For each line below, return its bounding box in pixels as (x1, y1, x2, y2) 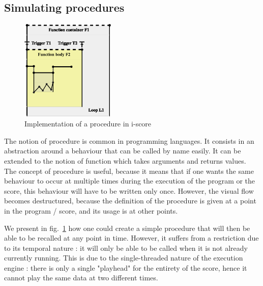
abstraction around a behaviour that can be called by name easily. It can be (4, 145, 241, 156)
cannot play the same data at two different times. (4, 272, 158, 283)
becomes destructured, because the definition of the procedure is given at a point (4, 195, 256, 206)
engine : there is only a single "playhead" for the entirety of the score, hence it (4, 262, 247, 273)
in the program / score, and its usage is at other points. (4, 205, 178, 216)
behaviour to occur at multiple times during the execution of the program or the (4, 175, 255, 186)
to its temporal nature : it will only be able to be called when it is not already (4, 242, 248, 253)
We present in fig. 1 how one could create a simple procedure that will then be (4, 222, 250, 233)
